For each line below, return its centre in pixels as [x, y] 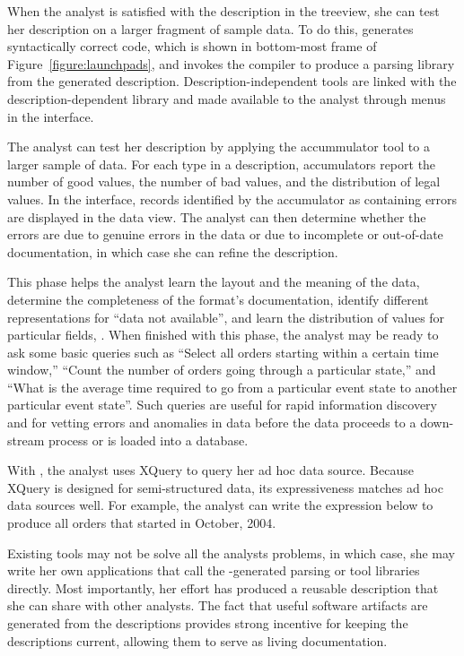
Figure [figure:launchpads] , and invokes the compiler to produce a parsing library [231, 63]
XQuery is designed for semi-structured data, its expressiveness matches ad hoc [225, 487]
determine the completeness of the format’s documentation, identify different [218, 299]
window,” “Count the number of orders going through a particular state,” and [222, 370]
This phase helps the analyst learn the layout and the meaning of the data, [214, 282]
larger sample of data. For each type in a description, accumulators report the [222, 164]
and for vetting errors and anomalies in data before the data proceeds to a [212, 423]
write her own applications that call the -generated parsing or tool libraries [214, 570]
